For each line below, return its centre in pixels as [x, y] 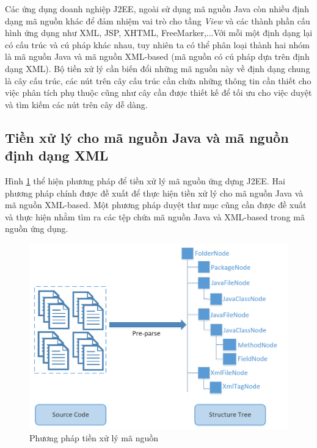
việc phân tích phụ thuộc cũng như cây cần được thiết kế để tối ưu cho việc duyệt [158, 92]
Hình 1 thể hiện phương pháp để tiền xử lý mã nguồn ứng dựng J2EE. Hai [145, 180]
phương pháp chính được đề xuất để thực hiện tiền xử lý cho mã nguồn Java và [154, 193]
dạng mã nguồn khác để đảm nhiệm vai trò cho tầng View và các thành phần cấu [158, 20]
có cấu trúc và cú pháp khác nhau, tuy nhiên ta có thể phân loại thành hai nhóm [158, 44]
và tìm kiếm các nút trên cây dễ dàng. [76, 104]
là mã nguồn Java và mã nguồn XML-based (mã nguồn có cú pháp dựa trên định [157, 56]
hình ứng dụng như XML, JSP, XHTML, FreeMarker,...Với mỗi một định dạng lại [159, 33]
